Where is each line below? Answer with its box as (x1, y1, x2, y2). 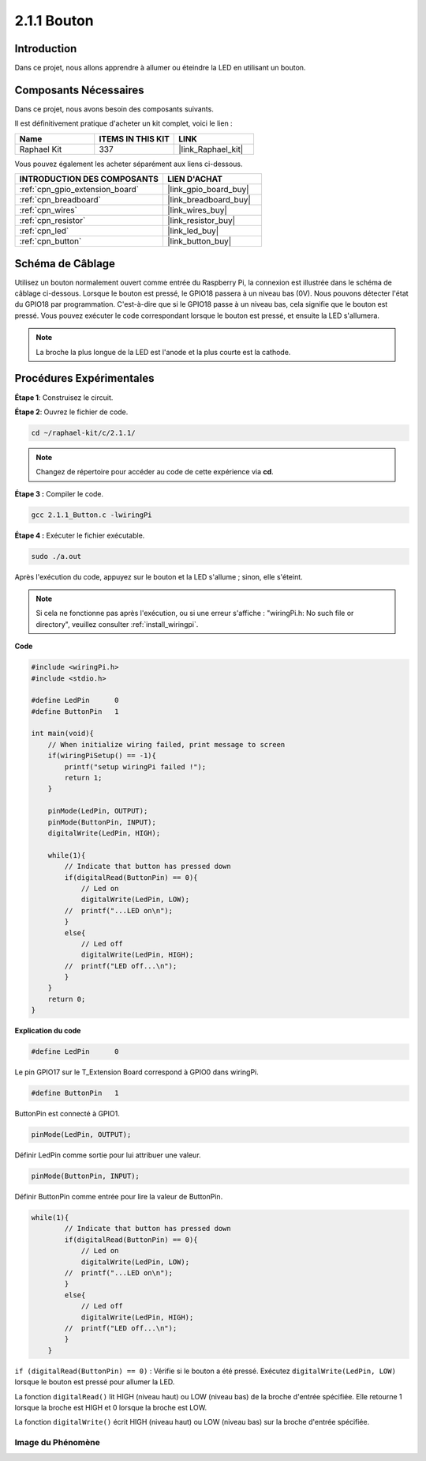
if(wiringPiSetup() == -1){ (47, 751, 157, 761)
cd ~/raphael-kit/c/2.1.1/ (31, 428, 136, 437)
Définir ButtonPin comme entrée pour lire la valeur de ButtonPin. (14, 1192, 223, 1202)
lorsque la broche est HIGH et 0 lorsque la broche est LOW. (14, 1402, 207, 1412)
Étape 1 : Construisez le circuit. (14, 392, 114, 402)
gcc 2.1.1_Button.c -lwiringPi (31, 510, 153, 519)
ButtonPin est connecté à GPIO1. (14, 1109, 120, 1119)
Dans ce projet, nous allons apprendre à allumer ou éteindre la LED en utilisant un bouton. (14, 63, 306, 73)
